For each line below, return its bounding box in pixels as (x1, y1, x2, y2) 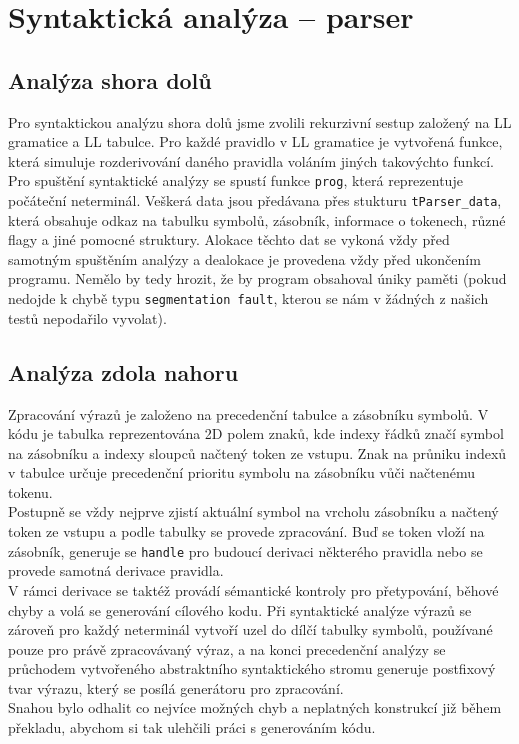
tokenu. (8, 481, 53, 502)
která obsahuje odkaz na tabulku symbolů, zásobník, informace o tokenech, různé (8, 209, 506, 230)
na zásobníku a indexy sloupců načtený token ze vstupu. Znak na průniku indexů (8, 442, 507, 463)
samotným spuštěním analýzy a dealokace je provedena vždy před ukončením (8, 248, 481, 269)
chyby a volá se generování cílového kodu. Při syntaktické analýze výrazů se (8, 599, 472, 620)
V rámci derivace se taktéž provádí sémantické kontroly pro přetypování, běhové (8, 579, 499, 600)
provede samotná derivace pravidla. (8, 560, 224, 581)
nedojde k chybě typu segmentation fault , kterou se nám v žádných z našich (8, 288, 489, 309)
